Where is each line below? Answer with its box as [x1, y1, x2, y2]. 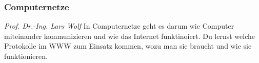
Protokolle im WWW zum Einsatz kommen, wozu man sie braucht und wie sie [4, 40, 252, 51]
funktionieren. [4, 51, 48, 61]
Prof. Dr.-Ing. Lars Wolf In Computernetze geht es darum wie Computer [4, 20, 234, 31]
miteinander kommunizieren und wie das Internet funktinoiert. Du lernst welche [4, 30, 255, 41]
